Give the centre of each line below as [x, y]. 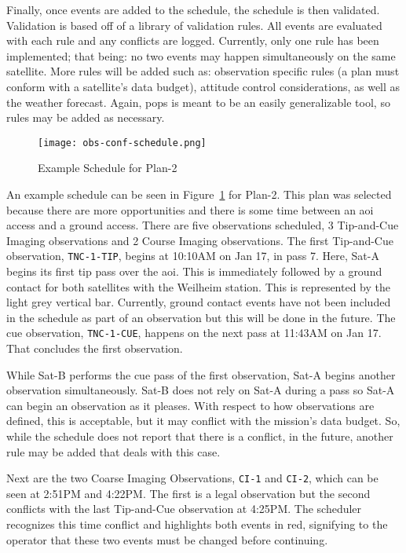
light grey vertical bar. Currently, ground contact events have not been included [199, 302]
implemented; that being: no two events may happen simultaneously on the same [201, 55]
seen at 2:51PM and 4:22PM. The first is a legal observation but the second [188, 493]
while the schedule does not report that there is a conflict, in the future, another [200, 436]
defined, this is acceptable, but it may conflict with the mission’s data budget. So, [203, 421]
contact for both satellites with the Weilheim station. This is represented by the [199, 286]
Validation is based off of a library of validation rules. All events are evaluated [194, 25]
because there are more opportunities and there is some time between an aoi [190, 209]
